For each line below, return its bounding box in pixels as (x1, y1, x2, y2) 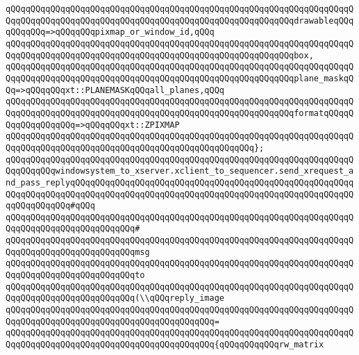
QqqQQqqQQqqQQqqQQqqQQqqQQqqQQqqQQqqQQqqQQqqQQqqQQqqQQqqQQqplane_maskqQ (6, 73, 354, 83)
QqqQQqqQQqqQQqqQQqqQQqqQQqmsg (6, 247, 150, 257)
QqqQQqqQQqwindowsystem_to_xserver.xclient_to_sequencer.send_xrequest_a (6, 166, 354, 176)
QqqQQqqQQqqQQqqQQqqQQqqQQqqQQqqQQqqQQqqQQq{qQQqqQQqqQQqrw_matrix (6, 340, 324, 350)
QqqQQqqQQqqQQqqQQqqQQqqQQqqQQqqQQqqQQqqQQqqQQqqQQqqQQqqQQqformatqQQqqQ (6, 108, 354, 118)
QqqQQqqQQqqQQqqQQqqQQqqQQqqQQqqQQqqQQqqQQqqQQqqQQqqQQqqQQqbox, (6, 50, 314, 60)
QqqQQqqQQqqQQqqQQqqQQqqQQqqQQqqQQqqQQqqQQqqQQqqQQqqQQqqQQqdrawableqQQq (6, 15, 354, 26)
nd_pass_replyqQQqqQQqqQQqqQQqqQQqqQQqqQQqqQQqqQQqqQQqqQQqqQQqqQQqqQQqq (6, 177, 354, 188)
